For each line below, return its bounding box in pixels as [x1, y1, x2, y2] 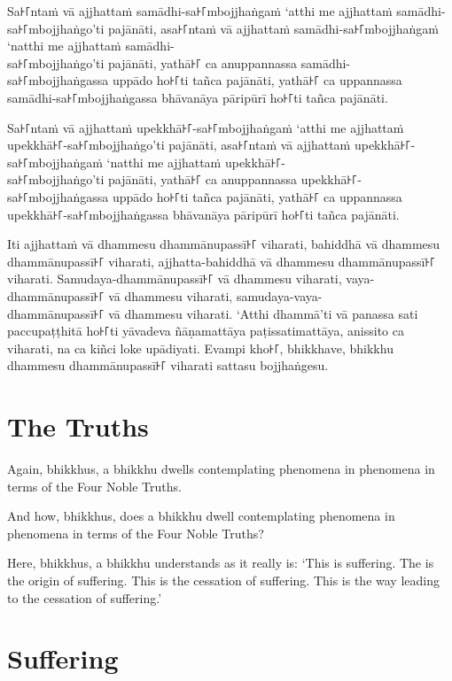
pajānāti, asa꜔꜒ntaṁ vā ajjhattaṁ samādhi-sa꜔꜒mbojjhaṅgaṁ [108, 19, 439, 37]
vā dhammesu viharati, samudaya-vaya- [108, 286, 323, 305]
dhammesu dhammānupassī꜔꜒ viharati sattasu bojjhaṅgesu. [7, 356, 329, 375]
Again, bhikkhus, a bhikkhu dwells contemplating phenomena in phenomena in [7, 460, 435, 477]
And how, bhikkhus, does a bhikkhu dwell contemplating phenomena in [7, 507, 395, 525]
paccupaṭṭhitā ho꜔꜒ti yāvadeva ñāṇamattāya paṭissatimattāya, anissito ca [7, 321, 404, 340]
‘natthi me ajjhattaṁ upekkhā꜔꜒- [106, 152, 286, 171]
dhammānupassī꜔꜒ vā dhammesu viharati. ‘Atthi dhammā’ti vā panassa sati [7, 304, 418, 322]
